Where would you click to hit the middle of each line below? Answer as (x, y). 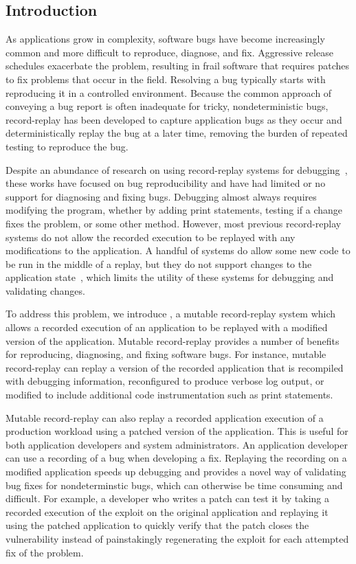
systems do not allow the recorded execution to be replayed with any (151, 237)
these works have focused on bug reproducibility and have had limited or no (166, 183)
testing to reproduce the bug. (67, 146)
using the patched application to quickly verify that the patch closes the (157, 525)
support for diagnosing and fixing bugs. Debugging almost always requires (161, 196)
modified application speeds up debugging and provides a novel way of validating (176, 472)
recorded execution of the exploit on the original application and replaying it (167, 511)
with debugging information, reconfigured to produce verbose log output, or (165, 381)
